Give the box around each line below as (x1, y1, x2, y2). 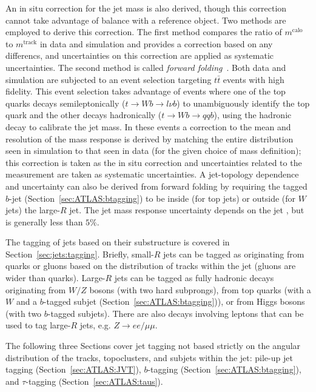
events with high (223, 73, 284, 85)
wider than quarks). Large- (5, 271, 106, 284)
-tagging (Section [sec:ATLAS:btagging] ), (147, 363, 301, 376)
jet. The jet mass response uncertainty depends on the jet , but (69, 204, 304, 216)
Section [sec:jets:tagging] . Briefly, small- (5, 247, 154, 260)
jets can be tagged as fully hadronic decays (114, 271, 274, 284)
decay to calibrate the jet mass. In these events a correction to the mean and (5, 120, 291, 133)
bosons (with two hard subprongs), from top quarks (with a (89, 283, 311, 296)
